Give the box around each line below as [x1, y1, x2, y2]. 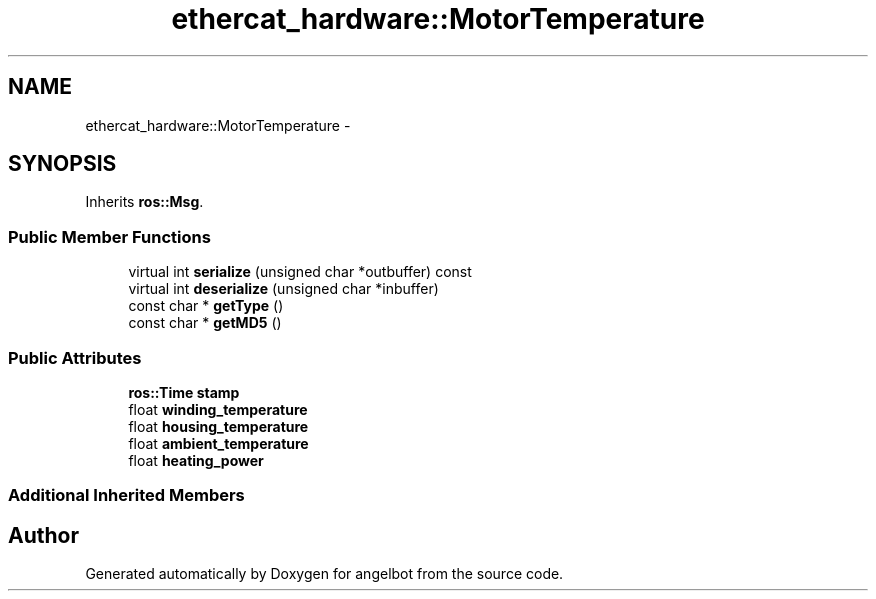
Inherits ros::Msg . [85, 193, 204, 211]
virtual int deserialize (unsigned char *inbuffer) [128, 280, 439, 298]
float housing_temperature [128, 417, 309, 435]
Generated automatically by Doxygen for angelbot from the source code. [85, 565, 564, 583]
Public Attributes [8, 347, 142, 368]
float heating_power [128, 451, 264, 469]
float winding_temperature [128, 400, 308, 418]
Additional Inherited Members [8, 485, 245, 506]
